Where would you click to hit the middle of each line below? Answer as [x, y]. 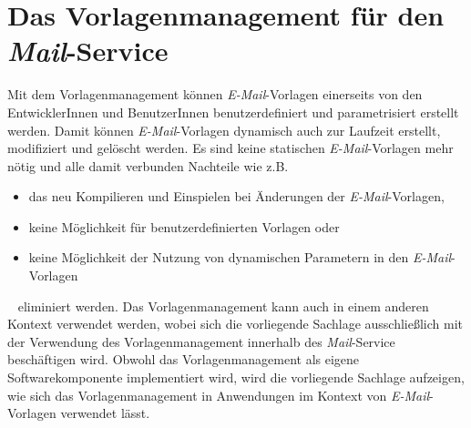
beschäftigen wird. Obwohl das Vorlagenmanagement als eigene [184, 359]
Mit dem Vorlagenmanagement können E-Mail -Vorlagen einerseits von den [215, 94]
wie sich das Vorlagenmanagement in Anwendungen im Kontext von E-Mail [219, 395]
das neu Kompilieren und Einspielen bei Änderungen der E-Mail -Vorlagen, [236, 196]
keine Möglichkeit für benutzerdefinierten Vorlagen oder [184, 226]
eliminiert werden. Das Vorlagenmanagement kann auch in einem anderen [223, 306]
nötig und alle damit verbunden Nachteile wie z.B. [148, 165]
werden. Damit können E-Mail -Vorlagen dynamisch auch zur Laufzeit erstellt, [224, 130]
